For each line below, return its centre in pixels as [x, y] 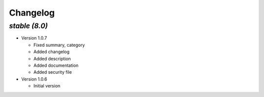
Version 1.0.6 [34, 79]
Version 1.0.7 [34, 38]
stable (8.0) [29, 26]
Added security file [53, 72]
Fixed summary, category [59, 45]
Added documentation [56, 65]
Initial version [47, 86]
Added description [52, 58]
